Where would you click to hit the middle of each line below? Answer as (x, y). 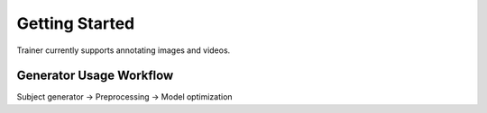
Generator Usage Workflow (95, 76)
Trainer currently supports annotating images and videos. (124, 50)
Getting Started (76, 23)
